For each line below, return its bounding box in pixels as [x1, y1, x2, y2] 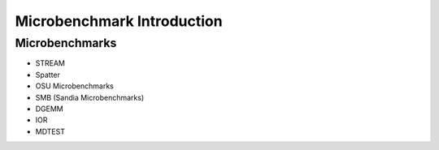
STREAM [35, 58, 65, 68]
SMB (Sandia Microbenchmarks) [35, 92, 145, 102]
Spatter [35, 70, 61, 79]
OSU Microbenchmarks [35, 81, 114, 91]
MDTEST [35, 126, 65, 136]
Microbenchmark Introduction [15, 12, 223, 30]
